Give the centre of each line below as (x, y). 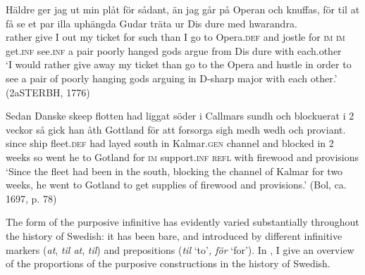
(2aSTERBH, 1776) (48, 92)
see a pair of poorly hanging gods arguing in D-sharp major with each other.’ (172, 78)
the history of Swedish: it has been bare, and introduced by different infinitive (174, 235)
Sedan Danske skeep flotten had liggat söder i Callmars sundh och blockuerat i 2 (180, 116)
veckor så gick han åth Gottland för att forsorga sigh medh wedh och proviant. (176, 129)
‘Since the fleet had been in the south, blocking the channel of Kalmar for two (174, 171)
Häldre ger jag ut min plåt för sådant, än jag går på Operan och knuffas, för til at (183, 9)
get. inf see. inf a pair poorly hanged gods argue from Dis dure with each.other (174, 50)
